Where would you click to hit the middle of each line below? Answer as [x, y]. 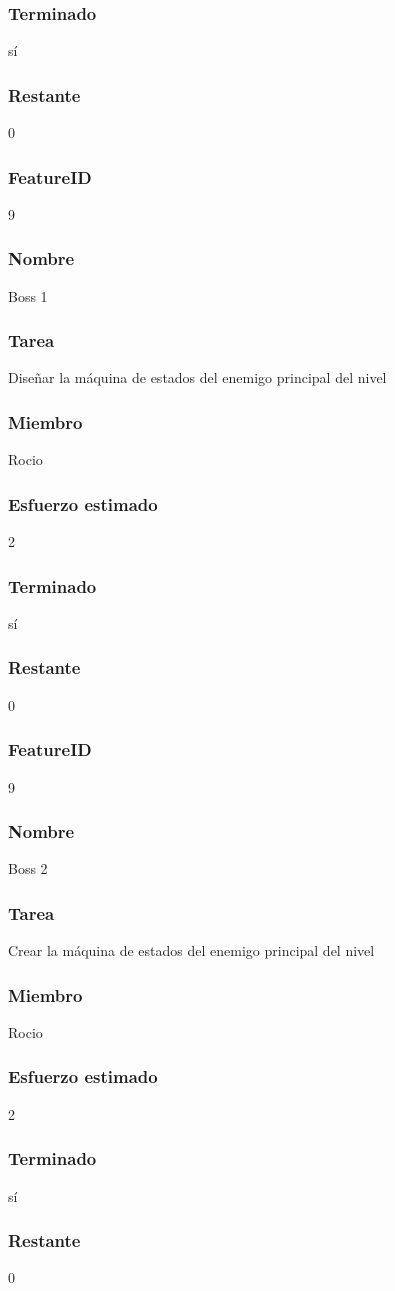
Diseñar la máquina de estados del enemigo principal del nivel [197, 377]
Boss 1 [28, 295]
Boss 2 [28, 868]
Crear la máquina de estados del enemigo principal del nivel [191, 950]
